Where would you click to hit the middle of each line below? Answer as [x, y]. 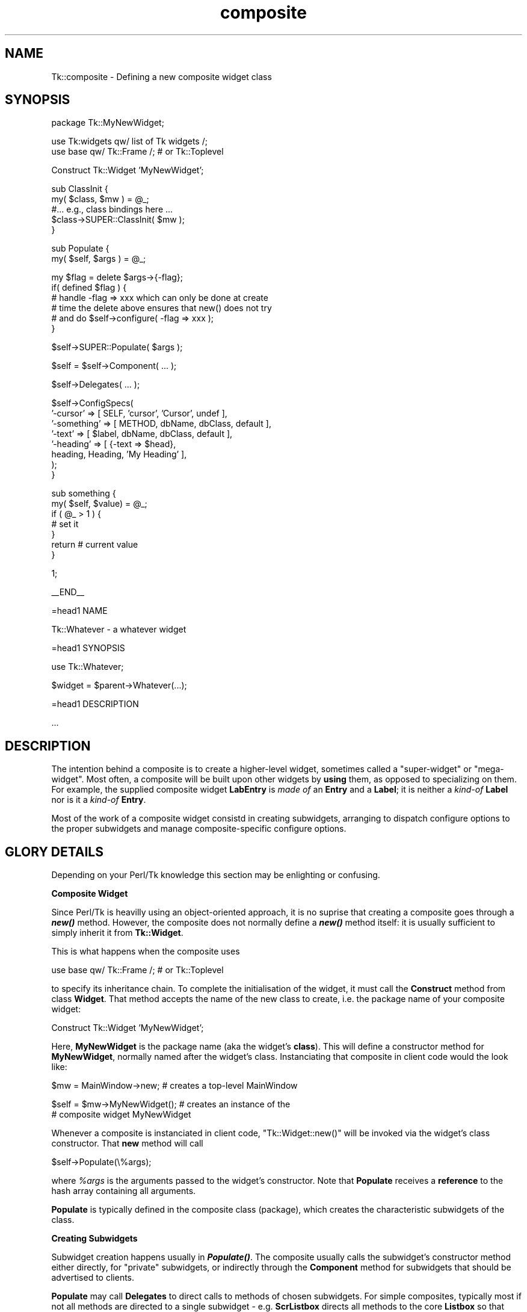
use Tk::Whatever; [88, 667]
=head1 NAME [79, 611]
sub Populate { [80, 249]
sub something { [84, 494]
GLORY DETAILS [54, 852]
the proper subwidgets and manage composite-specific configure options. [199, 829]
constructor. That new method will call [127, 1143]
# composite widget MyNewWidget [121, 1115]
